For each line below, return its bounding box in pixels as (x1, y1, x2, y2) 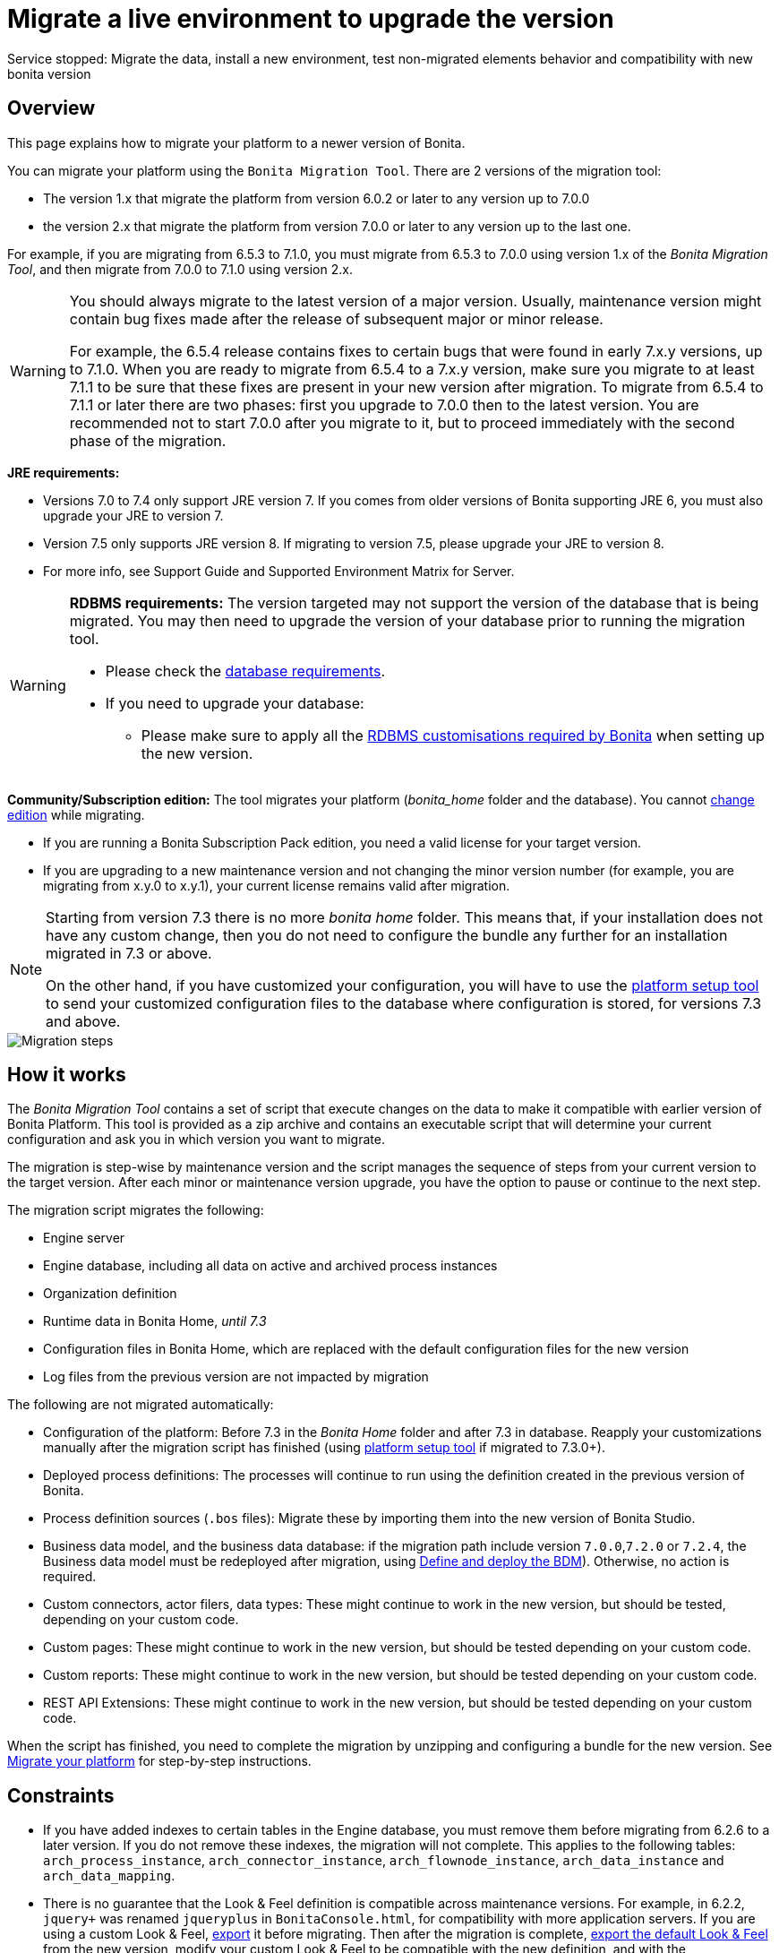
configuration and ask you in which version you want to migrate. (7, 1131, 385, 1148)
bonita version (7, 65, 91, 82)
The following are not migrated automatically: (7, 1397, 274, 1413)
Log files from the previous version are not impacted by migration (43, 1369, 429, 1385)
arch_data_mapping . (43, 1868, 175, 1884)
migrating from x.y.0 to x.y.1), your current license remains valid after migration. (43, 877, 510, 893)
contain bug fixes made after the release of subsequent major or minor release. (69, 309, 604, 328)
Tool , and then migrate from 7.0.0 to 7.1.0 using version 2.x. (7, 261, 353, 277)
